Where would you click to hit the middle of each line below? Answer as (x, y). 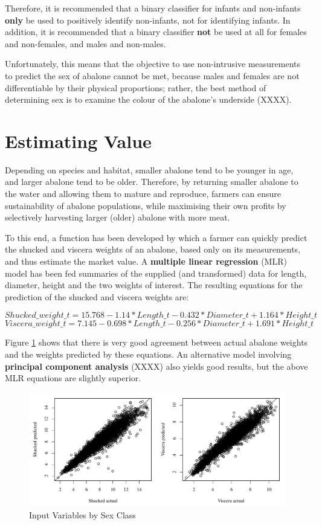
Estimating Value (78, 140)
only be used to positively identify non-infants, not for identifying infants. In (148, 20)
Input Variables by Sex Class (82, 514)
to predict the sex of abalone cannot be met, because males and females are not (152, 75)
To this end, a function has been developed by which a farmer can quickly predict (156, 237)
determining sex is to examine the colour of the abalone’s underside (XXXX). (148, 99)
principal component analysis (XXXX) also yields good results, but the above (156, 366)
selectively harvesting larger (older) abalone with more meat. (118, 217)
